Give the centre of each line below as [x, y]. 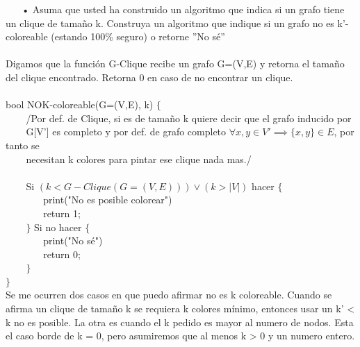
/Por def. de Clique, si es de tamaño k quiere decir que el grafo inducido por [189, 118]
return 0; [62, 254]
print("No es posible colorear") [108, 200]
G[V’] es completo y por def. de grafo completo [126, 132]
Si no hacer [58, 227]
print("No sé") [73, 240]
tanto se [23, 145]
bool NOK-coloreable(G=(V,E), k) [80, 104]
